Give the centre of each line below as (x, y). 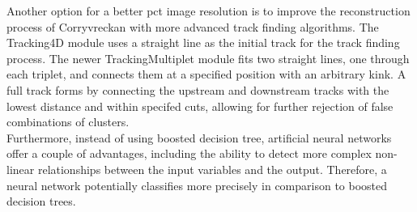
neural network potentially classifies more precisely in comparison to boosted (197, 185)
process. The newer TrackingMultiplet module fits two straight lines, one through (208, 58)
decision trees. (41, 201)
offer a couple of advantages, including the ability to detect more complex (189, 153)
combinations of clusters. (68, 122)
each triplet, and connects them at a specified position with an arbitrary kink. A (206, 74)
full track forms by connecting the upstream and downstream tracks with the (198, 89)
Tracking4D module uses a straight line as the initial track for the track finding (203, 42)
